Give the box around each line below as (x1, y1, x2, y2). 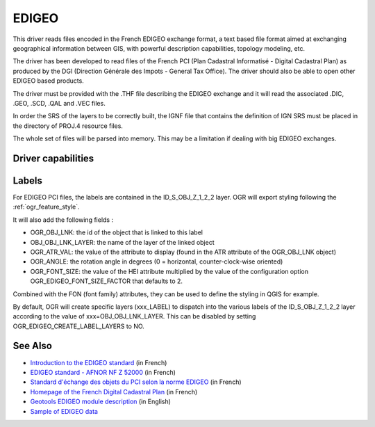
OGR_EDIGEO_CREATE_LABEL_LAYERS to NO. (12, 322, 145, 330)
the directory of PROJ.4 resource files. (12, 122, 123, 130)
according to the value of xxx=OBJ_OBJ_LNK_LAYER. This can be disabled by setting (12, 312, 256, 321)
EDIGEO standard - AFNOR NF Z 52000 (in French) (30, 368, 176, 376)
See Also (12, 340, 52, 352)
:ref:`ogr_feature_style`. (12, 202, 80, 211)
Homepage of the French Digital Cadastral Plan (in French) (30, 387, 198, 396)
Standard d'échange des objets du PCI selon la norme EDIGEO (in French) (30, 378, 242, 386)
